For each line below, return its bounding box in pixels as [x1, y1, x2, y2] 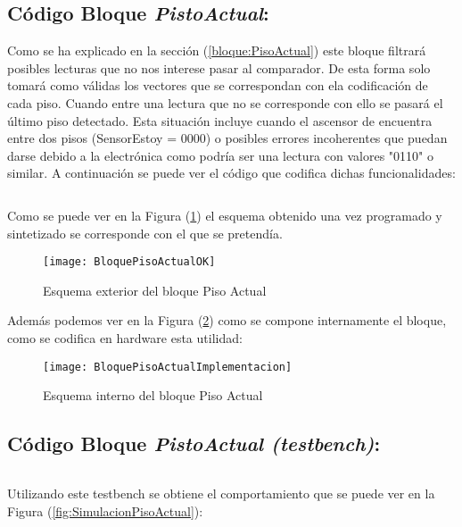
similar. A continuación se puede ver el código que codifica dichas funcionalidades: [7, 163, 456, 182]
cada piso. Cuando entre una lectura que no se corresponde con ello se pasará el [7, 93, 443, 112]
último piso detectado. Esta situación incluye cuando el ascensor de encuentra [7, 111, 433, 130]
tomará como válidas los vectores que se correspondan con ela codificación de [7, 76, 428, 95]
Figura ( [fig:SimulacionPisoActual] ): [7, 501, 203, 520]
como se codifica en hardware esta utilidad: [7, 328, 243, 347]
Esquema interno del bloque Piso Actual [43, 386, 263, 405]
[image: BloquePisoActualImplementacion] [43, 360, 293, 373]
